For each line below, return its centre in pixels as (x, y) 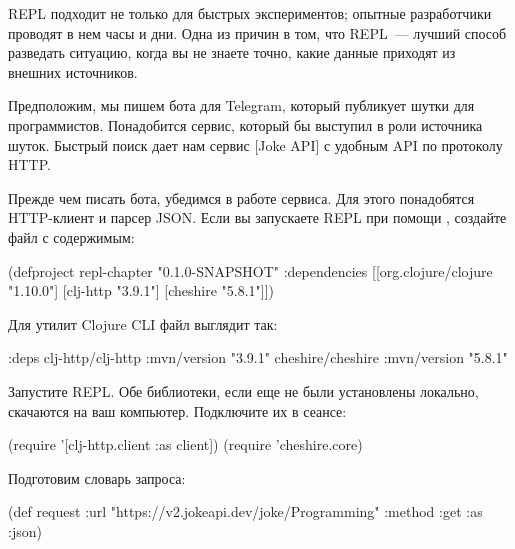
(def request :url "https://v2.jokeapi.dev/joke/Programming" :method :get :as (245, 511)
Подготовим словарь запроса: (97, 477)
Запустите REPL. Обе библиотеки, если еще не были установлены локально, (243, 390)
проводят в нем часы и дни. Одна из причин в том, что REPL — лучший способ (257, 32)
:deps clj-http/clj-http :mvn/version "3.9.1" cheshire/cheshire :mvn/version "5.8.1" (258, 357)
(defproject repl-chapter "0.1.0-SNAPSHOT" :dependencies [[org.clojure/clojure (250, 270)
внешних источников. (73, 71)
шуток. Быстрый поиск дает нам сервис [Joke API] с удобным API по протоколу (255, 144)
